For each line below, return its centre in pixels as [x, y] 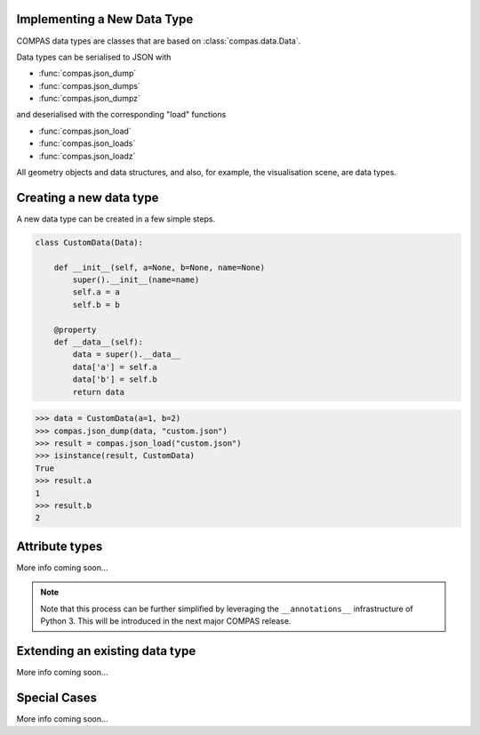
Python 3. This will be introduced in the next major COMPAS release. [166, 621]
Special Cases [57, 697]
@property [75, 330]
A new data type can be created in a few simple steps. [116, 219]
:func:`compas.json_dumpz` [90, 99]
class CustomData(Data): [89, 242]
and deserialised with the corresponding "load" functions [121, 115]
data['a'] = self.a [115, 367]
